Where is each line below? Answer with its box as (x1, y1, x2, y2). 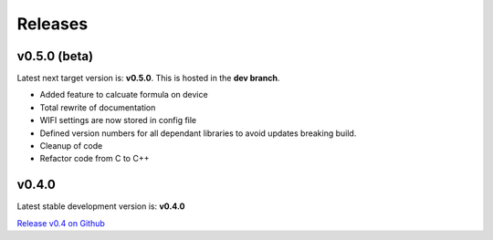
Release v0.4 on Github (16, 217, 105, 228)
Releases (16, 14, 89, 34)
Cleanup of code (39, 141, 103, 151)
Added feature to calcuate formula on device (39, 89, 209, 100)
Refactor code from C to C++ (39, 153, 150, 164)
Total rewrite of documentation (39, 101, 156, 113)
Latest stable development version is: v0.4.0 (16, 201, 186, 212)
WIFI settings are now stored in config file (39, 115, 197, 126)
